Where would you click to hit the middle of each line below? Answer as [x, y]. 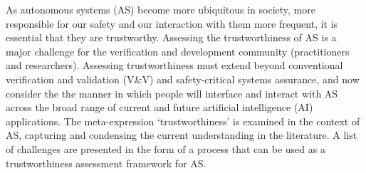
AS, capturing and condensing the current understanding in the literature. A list [182, 135]
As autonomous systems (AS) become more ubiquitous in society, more [161, 9]
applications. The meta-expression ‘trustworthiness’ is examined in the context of [183, 121]
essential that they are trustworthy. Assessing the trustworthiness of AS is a [171, 37]
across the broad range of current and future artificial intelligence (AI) [160, 107]
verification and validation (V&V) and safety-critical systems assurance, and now [183, 79]
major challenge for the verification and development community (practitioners [178, 51]
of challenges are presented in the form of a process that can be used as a [166, 148]
